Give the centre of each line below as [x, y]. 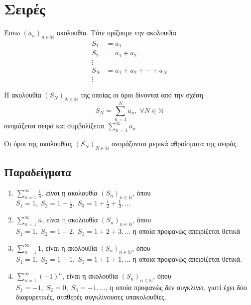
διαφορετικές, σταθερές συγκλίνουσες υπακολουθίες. [91, 297]
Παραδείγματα [38, 172]
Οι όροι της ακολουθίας [38, 144]
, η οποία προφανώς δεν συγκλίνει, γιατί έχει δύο [176, 287]
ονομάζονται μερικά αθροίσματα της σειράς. [175, 144]
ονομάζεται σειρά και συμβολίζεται [55, 126]
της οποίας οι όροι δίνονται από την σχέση [142, 95]
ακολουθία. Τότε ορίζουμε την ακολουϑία [116, 33]
